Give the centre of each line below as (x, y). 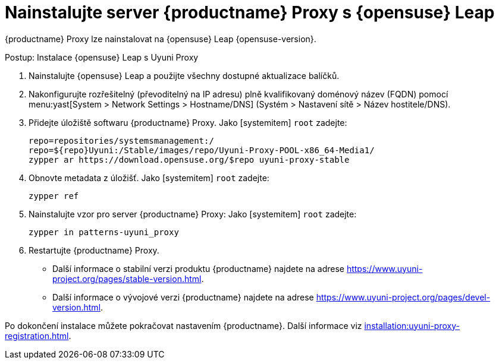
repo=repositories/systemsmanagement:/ (121, 140)
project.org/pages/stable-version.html (127, 278)
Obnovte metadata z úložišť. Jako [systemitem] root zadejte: (149, 178)
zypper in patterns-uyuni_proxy (104, 232)
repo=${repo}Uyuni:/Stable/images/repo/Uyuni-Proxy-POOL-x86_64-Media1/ (202, 150)
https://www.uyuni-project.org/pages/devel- (403, 297)
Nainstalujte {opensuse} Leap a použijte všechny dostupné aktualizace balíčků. (184, 75)
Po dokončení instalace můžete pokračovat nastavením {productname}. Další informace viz (183, 325)
